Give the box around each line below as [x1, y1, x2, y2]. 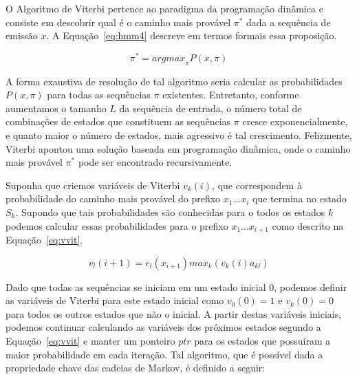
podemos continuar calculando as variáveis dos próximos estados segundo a [6, 320, 321, 334]
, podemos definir [274, 279, 347, 294]
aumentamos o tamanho [6, 100, 107, 115]
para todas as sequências [47, 87, 151, 102]
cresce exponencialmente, [242, 114, 348, 129]
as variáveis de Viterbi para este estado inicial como [6, 293, 224, 307]
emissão [6, 28, 38, 43]
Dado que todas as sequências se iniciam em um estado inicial [6, 279, 266, 294]
